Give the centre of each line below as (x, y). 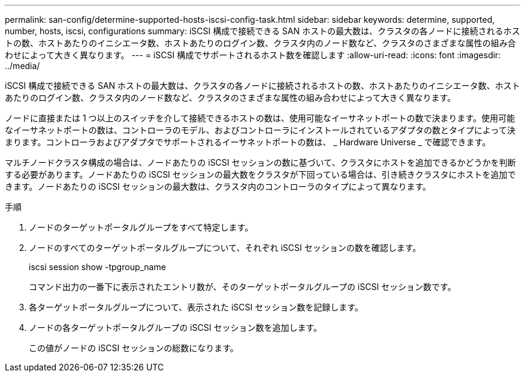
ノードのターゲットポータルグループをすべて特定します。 (141, 227)
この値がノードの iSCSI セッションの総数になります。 (134, 348)
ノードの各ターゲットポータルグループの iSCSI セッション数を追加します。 (175, 327)
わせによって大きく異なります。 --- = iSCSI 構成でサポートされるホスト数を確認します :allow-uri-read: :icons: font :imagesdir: (253, 55)
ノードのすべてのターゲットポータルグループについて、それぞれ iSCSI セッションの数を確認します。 (225, 248)
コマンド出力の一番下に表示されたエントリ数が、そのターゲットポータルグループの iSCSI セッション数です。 (242, 287)
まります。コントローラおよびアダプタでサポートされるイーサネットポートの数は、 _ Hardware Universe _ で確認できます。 (248, 142)
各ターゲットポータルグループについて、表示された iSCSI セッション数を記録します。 (196, 307)
